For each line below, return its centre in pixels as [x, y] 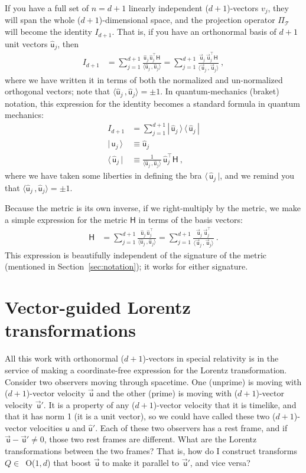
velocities [46, 427]
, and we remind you [257, 175]
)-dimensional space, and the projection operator [187, 20]
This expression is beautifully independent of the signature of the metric [136, 254]
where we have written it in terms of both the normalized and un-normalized [144, 79]
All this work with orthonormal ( [65, 358]
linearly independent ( [168, 8]
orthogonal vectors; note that [58, 91]
